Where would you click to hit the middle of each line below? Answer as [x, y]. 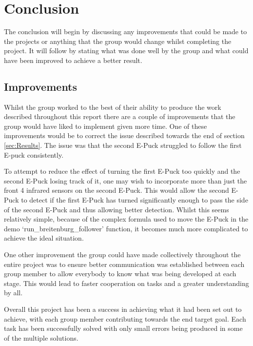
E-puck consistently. [34, 154]
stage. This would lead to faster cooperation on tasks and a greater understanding [126, 283]
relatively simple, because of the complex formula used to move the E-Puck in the [126, 219]
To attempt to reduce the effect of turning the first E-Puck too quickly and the [122, 171]
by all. [13, 293]
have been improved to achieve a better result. [73, 60]
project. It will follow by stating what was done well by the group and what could [126, 51]
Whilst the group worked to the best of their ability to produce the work [113, 107]
